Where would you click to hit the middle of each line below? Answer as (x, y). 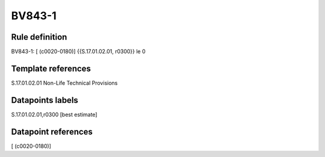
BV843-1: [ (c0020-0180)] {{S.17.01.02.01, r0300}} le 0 (78, 52)
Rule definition (39, 37)
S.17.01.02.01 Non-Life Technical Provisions (64, 83)
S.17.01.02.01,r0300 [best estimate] (54, 114)
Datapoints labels (45, 100)
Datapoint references (52, 131)
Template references (51, 68)
